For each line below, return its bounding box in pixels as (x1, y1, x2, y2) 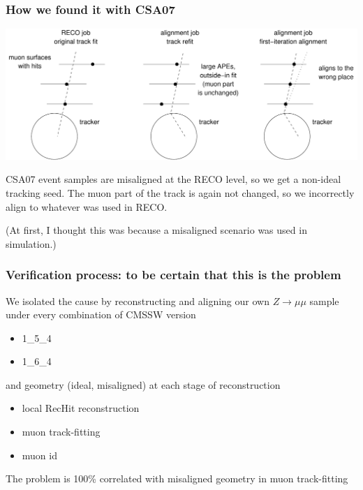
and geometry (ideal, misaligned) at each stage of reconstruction (6, 377, 281, 392)
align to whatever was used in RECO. (6, 199, 168, 214)
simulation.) (6, 236, 57, 251)
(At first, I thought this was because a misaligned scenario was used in (6, 223, 307, 237)
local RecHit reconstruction (22, 401, 140, 415)
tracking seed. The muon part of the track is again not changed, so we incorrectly (6, 185, 355, 200)
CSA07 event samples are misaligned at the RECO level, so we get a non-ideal (6, 172, 341, 186)
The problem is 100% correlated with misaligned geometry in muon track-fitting (6, 471, 348, 486)
